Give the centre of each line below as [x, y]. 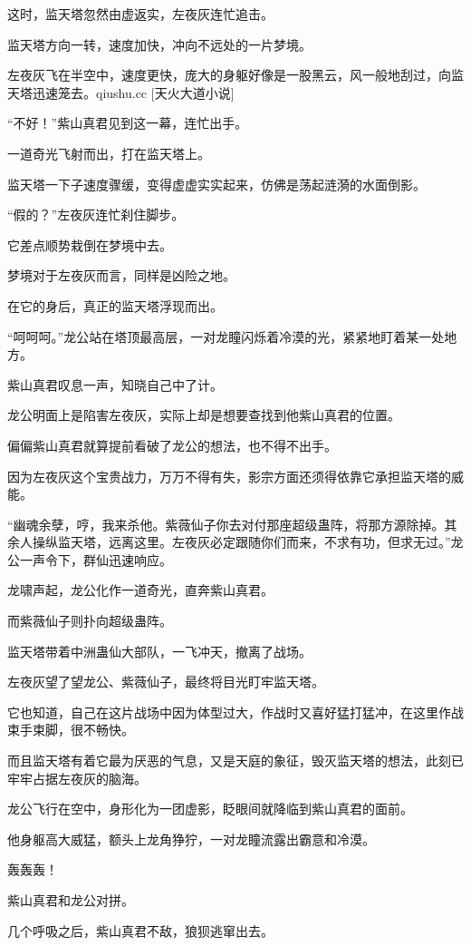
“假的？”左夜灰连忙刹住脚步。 [96, 215]
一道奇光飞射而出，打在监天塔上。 [109, 153]
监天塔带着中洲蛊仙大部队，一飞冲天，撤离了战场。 [159, 651]
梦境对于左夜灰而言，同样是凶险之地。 [121, 275]
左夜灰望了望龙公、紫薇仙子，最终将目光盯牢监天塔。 [166, 682]
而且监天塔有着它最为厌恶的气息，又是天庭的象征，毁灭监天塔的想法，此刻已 [235, 761]
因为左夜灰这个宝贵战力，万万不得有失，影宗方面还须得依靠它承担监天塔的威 [235, 476]
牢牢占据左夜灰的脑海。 [77, 778]
